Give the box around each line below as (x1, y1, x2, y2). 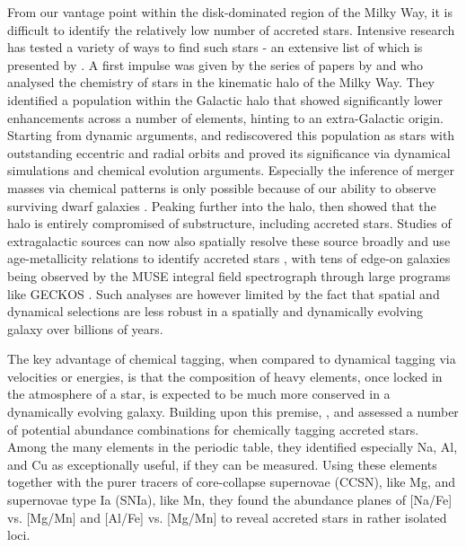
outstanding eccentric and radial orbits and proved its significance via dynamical (7, 143, 451, 162)
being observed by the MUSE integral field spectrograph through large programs (7, 266, 451, 285)
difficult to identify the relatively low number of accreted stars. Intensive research (7, 20, 455, 39)
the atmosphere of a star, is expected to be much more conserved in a (7, 384, 391, 403)
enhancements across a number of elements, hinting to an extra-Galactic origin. (7, 108, 444, 127)
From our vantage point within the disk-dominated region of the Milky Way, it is (7, 3, 453, 21)
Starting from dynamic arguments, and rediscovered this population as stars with (7, 126, 455, 145)
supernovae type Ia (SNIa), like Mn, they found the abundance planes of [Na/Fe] (7, 490, 453, 509)
